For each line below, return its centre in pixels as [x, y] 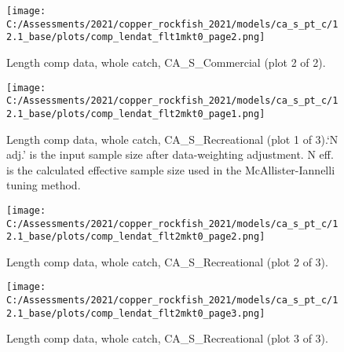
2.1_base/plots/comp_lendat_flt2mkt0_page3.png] [136, 313]
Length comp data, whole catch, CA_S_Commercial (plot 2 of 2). [166, 62]
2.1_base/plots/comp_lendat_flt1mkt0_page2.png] [136, 37]
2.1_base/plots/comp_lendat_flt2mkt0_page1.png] [136, 114]
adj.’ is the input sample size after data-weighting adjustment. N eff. [170, 154]
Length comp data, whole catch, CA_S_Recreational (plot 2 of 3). [167, 261]
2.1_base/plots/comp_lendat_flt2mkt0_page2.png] [136, 237]
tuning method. [44, 185]
